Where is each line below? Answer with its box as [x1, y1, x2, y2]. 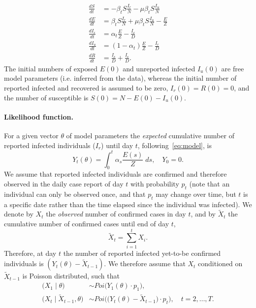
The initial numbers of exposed [4, 63, 97, 73]
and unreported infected [123, 63, 195, 73]
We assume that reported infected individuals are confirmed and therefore [4, 169, 227, 179]
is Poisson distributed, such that [22, 271, 120, 281]
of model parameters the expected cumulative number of [66, 130, 234, 140]
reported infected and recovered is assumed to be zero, [4, 83, 168, 93]
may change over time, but [156, 188, 236, 199]
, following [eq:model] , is [137, 140, 212, 150]
